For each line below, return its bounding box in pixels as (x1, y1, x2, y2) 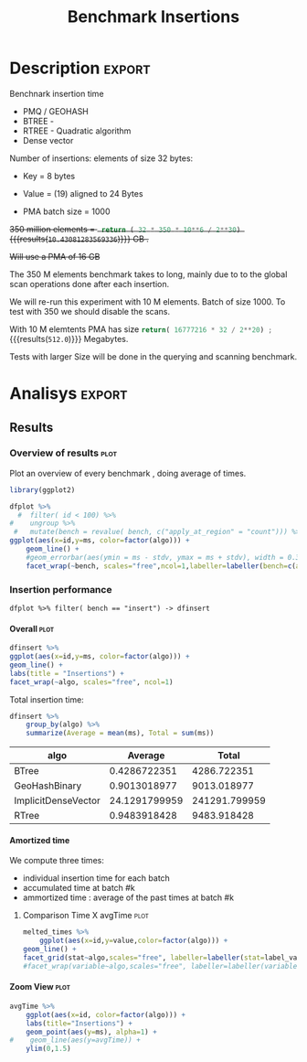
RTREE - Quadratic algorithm (22, 125, 132, 136)
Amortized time (9, 834, 70, 845)
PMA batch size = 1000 (22, 206, 111, 217)
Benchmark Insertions (67, 6, 240, 27)
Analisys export (9, 383, 128, 404)
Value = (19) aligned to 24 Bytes (22, 188, 143, 198)
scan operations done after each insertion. (9, 278, 170, 289)
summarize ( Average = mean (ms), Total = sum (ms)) (26, 729, 215, 738)
